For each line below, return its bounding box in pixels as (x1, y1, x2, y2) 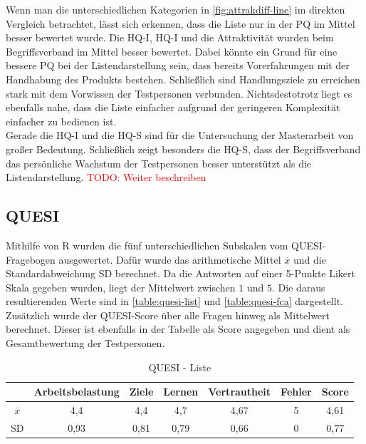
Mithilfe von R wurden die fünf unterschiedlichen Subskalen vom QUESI (6, 237, 323, 252)
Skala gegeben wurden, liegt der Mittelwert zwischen (6, 279, 236, 294)
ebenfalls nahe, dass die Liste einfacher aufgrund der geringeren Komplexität (6, 100, 340, 115)
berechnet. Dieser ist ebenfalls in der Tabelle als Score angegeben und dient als (6, 321, 350, 336)
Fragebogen (6, 252, 56, 267)
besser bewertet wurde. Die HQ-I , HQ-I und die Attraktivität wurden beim (6, 30, 334, 45)
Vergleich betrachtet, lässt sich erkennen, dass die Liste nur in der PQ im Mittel (6, 16, 355, 31)
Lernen (163, 384, 199, 399)
